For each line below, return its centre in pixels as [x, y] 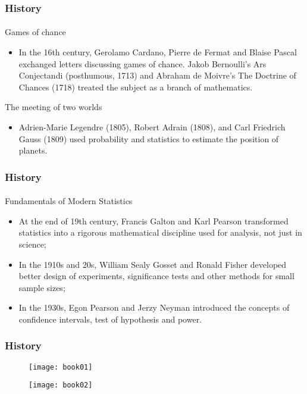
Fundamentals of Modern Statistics [69, 201]
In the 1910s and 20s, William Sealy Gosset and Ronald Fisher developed [153, 264]
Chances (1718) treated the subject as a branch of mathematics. [136, 87]
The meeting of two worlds [54, 107]
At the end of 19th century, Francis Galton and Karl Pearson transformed [153, 221]
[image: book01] [61, 367]
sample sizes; [42, 287]
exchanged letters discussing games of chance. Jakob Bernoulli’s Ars [142, 63]
